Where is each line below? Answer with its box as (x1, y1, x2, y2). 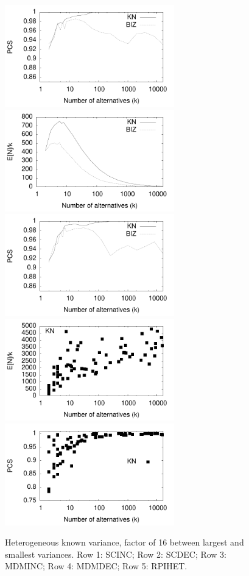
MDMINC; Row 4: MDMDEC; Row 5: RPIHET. (5, 560, 188, 572)
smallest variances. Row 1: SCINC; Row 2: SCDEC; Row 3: (5, 547, 227, 560)
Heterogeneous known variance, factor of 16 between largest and (5, 536, 244, 549)
